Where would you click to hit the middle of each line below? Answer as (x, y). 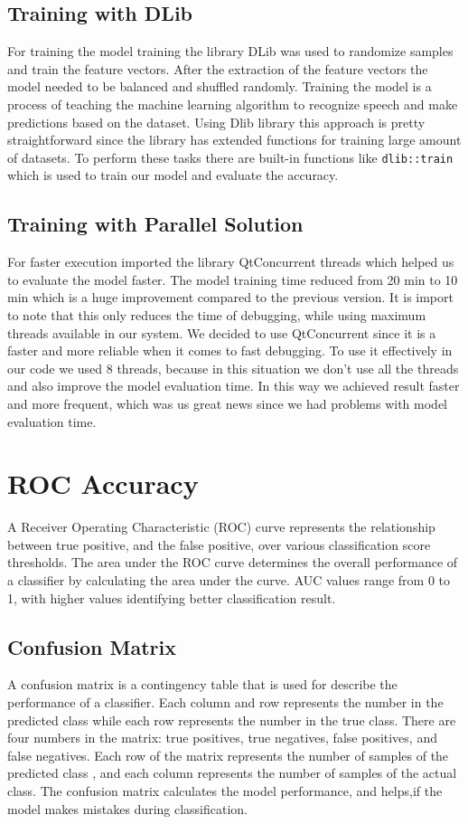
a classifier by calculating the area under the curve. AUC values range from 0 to (229, 580)
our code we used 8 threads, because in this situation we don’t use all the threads (233, 368)
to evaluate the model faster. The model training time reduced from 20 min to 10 (233, 279)
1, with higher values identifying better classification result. (172, 597)
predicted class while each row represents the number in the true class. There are (232, 720)
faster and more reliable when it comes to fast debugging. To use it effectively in (230, 350)
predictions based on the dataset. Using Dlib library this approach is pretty (216, 122)
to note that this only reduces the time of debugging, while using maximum (217, 315)
